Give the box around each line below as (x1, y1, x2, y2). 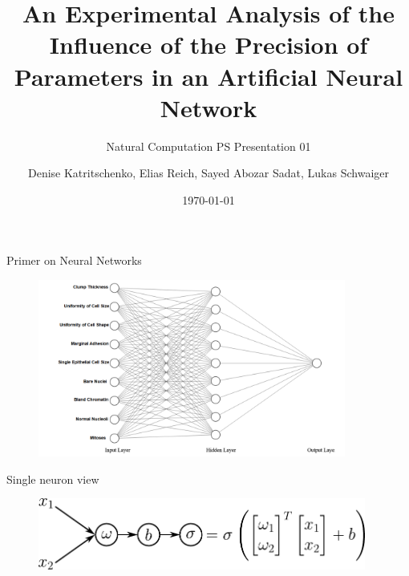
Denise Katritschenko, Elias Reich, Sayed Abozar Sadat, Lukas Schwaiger (28, 164, 389, 181)
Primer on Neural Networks (6, 252, 142, 269)
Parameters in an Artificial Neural (14, 59, 403, 92)
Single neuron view (6, 470, 99, 487)
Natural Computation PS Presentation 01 (106, 137, 311, 154)
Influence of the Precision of (49, 28, 368, 61)
